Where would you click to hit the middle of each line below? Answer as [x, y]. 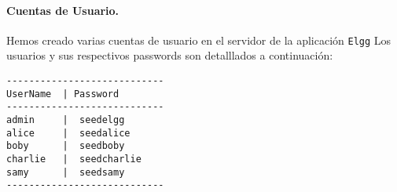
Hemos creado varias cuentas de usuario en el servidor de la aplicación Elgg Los [199, 40]
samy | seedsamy [66, 172]
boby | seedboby [66, 146]
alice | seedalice [68, 133]
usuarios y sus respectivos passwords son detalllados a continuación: [170, 55]
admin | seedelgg [66, 120]
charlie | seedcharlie [74, 159]
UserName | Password [63, 94]
